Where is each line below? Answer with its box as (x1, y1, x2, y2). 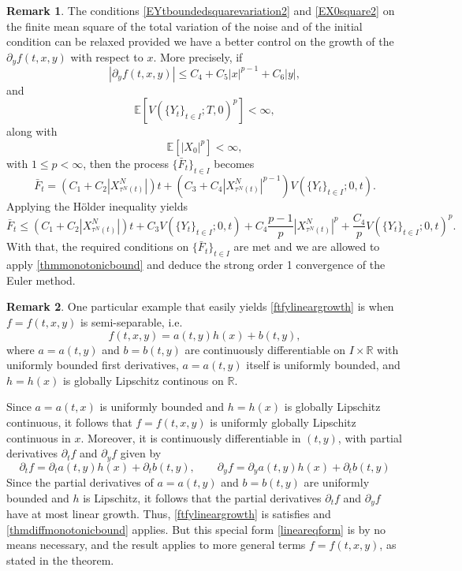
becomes (214, 155, 255, 171)
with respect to (70, 48, 143, 65)
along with (6, 123, 58, 140)
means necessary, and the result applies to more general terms (6, 536, 306, 553)
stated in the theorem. (6, 551, 114, 568)
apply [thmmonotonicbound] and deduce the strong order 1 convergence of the (6, 256, 386, 273)
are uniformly (304, 474, 370, 491)
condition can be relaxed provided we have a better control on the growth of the (6, 33, 394, 50)
